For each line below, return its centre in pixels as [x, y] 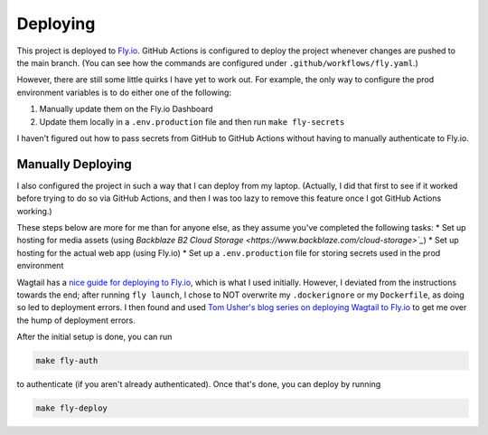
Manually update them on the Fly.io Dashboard [127, 109]
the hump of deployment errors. [76, 320]
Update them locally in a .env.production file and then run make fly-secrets [192, 121]
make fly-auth [67, 361]
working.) [35, 211]
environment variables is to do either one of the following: [124, 92]
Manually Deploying [75, 164]
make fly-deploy [72, 408]
